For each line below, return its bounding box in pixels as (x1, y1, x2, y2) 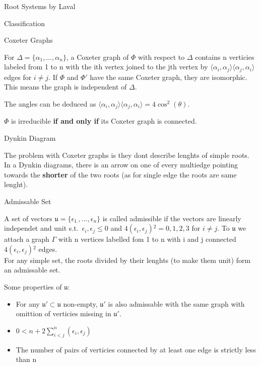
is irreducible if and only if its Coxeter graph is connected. (11, 116, 197, 126)
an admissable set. (4, 264, 60, 275)
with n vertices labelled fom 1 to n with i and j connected (58, 234, 236, 244)
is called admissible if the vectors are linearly (102, 213, 241, 223)
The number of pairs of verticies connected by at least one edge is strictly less (16, 344, 256, 354)
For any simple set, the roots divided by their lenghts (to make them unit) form (4, 254, 251, 265)
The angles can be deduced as (4, 99, 96, 109)
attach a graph (4, 234, 49, 244)
